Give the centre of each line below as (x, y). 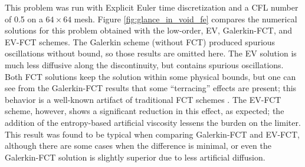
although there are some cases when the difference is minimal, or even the (138, 146)
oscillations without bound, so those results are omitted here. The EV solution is (151, 53)
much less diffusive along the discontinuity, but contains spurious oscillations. (144, 64)
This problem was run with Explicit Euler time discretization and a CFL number (152, 7)
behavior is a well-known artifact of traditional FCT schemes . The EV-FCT (143, 99)
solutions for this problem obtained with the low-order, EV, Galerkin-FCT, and (149, 30)
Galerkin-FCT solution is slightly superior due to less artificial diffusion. (135, 157)
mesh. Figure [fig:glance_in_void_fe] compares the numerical (186, 19)
